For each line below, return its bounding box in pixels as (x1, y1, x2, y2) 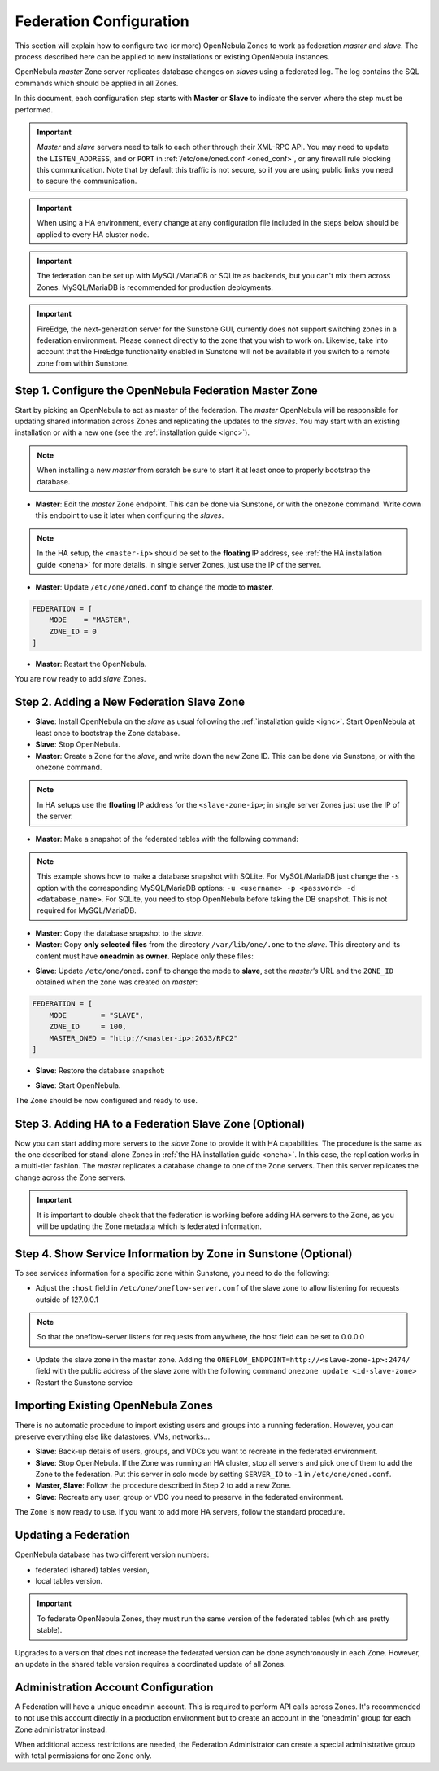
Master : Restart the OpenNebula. (35, 660, 147, 669)
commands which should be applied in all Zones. (15, 78, 179, 88)
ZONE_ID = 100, (49, 1022, 128, 1032)
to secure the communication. (37, 176, 137, 186)
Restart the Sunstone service (35, 1377, 133, 1387)
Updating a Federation (15, 1528, 130, 1542)
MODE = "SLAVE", (49, 1010, 144, 1019)
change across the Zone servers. (15, 1173, 126, 1182)
